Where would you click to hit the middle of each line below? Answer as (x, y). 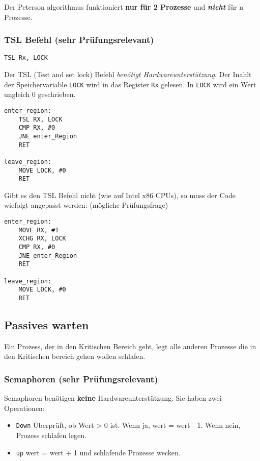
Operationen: (24, 408)
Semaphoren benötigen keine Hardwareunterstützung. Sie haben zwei (113, 398)
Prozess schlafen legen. (51, 435)
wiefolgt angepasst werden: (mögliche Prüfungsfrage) (86, 205)
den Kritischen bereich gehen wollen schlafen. (75, 356)
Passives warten (47, 324)
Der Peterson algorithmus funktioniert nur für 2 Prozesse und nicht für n (124, 7)
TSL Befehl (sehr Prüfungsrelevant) (79, 40)
